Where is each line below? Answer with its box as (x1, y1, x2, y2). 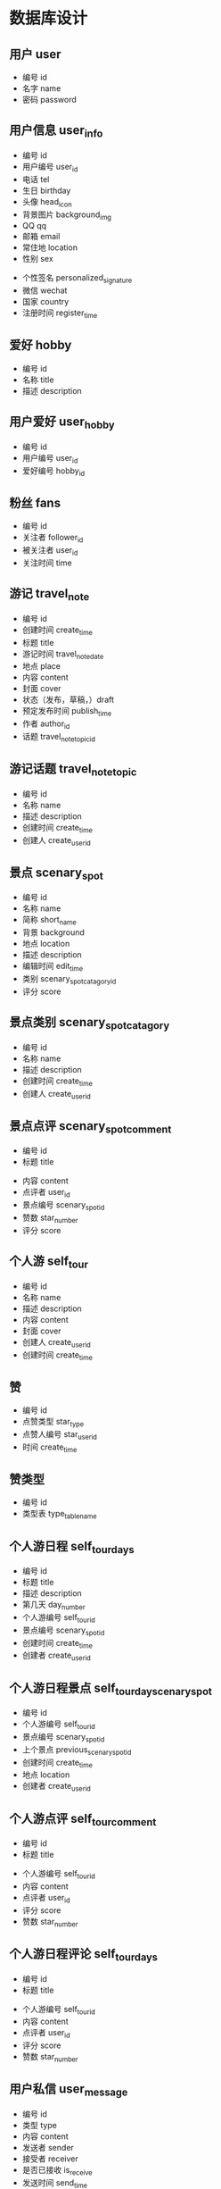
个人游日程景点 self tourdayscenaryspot (9, 1680, 212, 1698)
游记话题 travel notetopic (9, 761, 137, 779)
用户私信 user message (9, 2082, 128, 2099)
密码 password (21, 95, 78, 104)
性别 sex (21, 254, 53, 264)
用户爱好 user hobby (9, 414, 115, 431)
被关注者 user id (21, 545, 78, 557)
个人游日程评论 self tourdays (9, 1946, 159, 1964)
